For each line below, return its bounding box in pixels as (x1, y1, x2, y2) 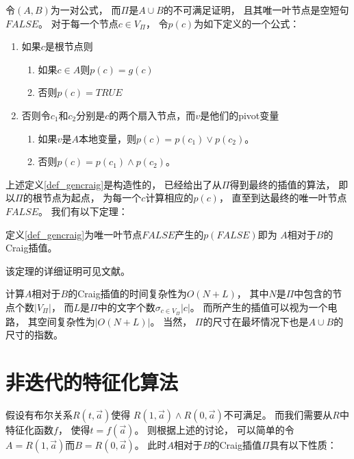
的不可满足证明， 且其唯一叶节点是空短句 (163, 3, 349, 16)
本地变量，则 (78, 131, 136, 145)
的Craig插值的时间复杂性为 (68, 286, 187, 301)
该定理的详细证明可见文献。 (5, 263, 130, 277)
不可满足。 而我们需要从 (223, 408, 333, 422)
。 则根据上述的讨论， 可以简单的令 (134, 423, 294, 437)
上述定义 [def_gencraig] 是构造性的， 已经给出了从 (5, 177, 222, 191)
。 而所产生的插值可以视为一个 (190, 299, 328, 314)
